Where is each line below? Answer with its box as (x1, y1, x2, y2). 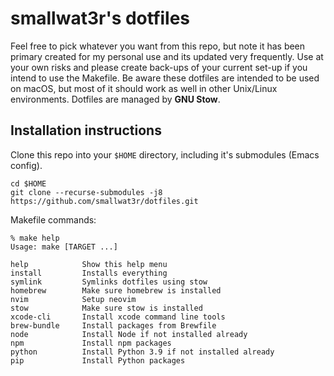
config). (10, 159, 43, 171)
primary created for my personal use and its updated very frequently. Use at (10, 50, 324, 62)
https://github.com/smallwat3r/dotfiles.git (10, 196, 199, 206)
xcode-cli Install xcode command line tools (10, 312, 226, 322)
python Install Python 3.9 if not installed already (10, 347, 275, 357)
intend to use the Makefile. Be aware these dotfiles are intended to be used (10, 72, 320, 84)
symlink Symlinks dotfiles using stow (10, 277, 208, 287)
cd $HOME (10, 178, 47, 189)
